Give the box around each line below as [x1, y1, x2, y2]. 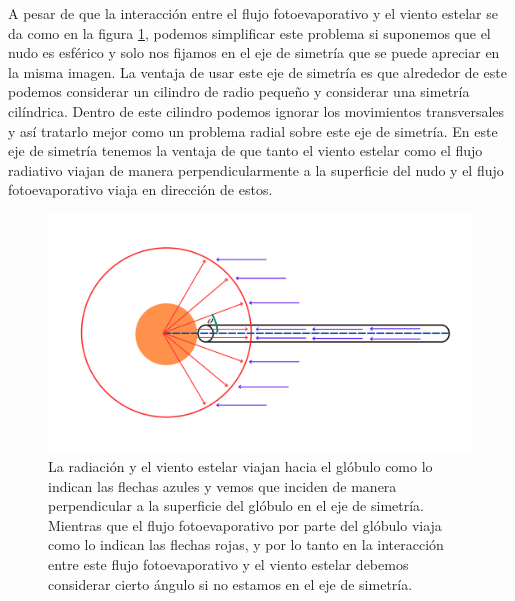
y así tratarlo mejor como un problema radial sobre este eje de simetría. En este [8, 120, 498, 141]
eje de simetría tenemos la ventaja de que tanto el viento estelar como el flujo [8, 140, 483, 161]
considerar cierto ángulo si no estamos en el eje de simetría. [48, 573, 413, 594]
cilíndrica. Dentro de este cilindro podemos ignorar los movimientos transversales [8, 100, 505, 121]
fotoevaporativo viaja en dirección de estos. [8, 179, 273, 200]
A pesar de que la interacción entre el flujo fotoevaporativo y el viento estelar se [8, 3, 498, 23]
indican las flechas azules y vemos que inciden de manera [48, 475, 397, 496]
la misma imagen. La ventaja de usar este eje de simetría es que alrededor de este [8, 61, 507, 82]
